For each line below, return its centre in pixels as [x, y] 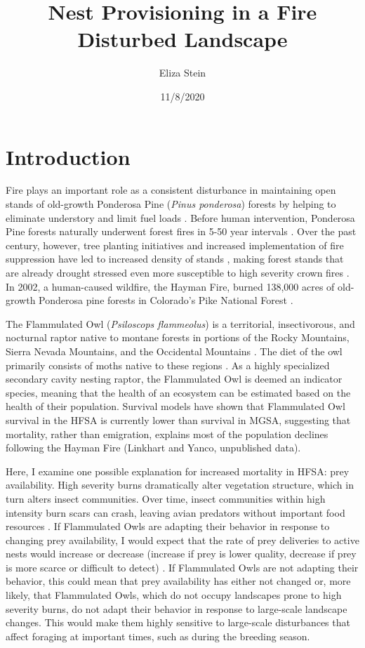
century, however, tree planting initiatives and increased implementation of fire [175, 245]
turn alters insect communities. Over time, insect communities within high [166, 498]
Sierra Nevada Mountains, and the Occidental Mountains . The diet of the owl [174, 351]
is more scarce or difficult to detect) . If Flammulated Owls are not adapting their [182, 567]
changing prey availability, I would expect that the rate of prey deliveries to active [182, 540]
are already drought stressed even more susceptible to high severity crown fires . [178, 272]
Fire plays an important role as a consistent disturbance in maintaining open [171, 190]
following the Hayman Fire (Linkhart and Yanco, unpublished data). [153, 448]
